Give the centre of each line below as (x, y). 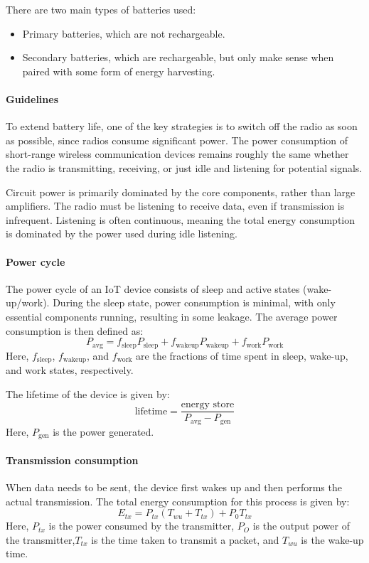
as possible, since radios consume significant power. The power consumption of (177, 140)
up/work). (28, 302)
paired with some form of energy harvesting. (119, 71)
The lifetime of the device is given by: (88, 393)
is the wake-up (332, 539)
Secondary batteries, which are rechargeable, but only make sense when (178, 57)
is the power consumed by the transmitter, (141, 526)
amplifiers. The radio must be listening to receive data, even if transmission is (175, 206)
